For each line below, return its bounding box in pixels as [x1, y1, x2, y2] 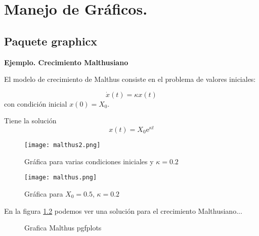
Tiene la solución [4, 115, 57, 126]
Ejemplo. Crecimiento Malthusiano [4, 57, 128, 67]
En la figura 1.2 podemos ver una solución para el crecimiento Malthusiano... [4, 205, 242, 216]
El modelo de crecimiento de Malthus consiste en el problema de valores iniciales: [4, 74, 256, 84]
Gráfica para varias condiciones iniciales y [24, 156, 154, 166]
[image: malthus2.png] [24, 141, 101, 149]
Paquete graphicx [4, 33, 98, 49]
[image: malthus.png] [24, 174, 97, 181]
